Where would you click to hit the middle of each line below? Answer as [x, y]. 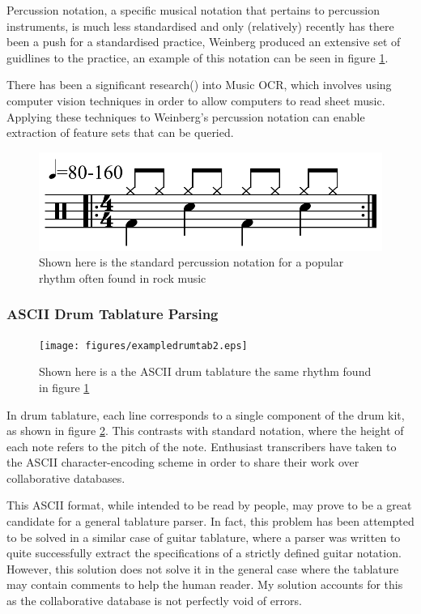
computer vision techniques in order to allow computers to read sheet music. [196, 100]
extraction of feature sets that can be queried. [120, 132]
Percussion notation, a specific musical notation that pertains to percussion [193, 10]
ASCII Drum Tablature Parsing [113, 314]
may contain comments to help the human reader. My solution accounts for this [205, 584]
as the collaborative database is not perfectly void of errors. [154, 601]
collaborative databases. [66, 478]
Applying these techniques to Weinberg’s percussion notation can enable [186, 116]
